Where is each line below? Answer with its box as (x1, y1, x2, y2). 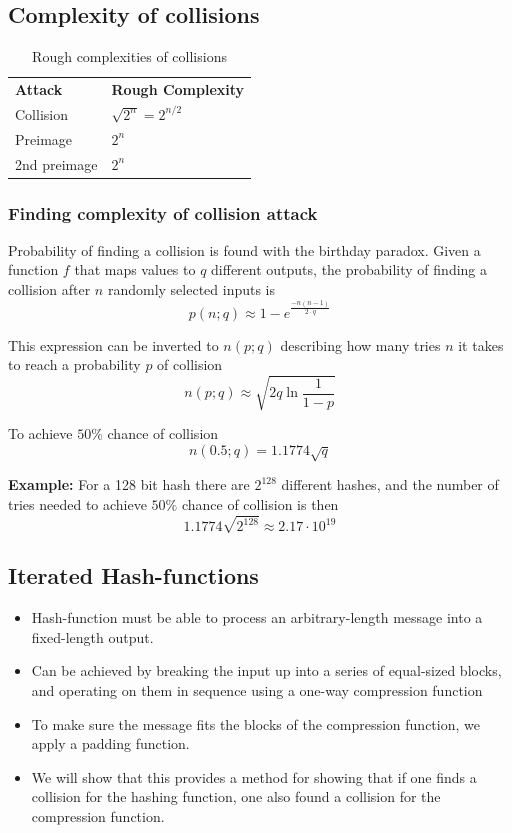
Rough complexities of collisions (32, 46, 227, 67)
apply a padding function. (31, 733, 190, 754)
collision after (8, 279, 91, 300)
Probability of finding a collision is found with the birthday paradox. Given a (8, 239, 481, 260)
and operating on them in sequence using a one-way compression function (31, 680, 483, 700)
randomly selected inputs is (107, 279, 276, 300)
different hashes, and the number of (281, 474, 499, 495)
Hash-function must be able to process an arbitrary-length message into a (31, 607, 483, 628)
